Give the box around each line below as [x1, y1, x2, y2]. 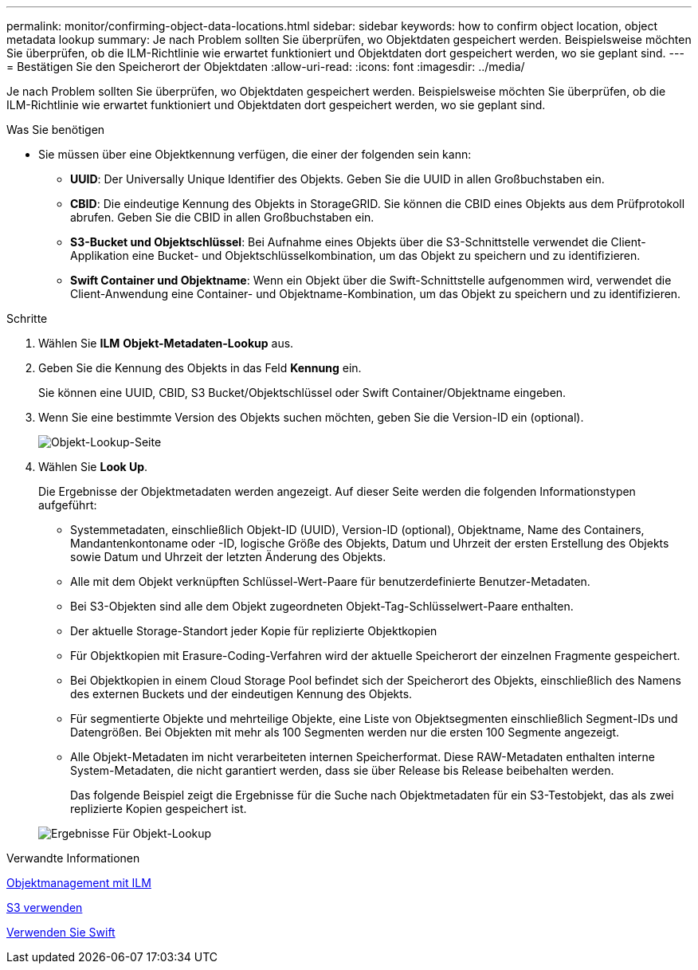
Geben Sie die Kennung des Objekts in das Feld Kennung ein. [38, 361, 362, 375]
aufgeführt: [38, 498, 97, 512]
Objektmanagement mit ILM [6, 876, 151, 889]
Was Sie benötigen [6, 123, 105, 136]
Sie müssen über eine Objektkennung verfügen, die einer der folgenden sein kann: [38, 147, 472, 161]
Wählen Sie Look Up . [38, 460, 148, 473]
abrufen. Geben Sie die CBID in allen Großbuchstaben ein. [70, 210, 374, 224]
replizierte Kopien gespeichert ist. [70, 802, 247, 815]
